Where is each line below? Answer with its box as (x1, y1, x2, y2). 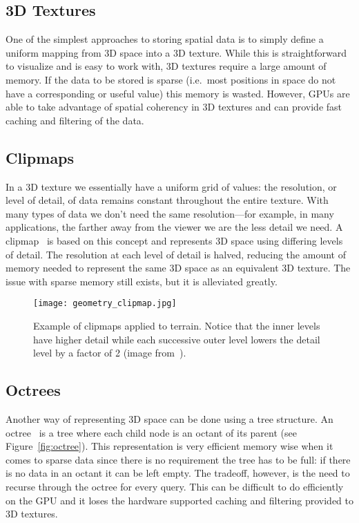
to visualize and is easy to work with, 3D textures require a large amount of (6, 59, 327, 73)
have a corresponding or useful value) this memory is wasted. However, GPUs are (6, 86, 350, 100)
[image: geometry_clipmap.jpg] (33, 298, 177, 309)
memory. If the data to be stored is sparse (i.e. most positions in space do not (6, 72, 336, 86)
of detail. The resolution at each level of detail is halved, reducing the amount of (6, 247, 346, 261)
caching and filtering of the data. (6, 113, 144, 127)
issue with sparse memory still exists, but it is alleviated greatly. (6, 274, 278, 288)
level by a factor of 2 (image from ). (33, 345, 186, 360)
